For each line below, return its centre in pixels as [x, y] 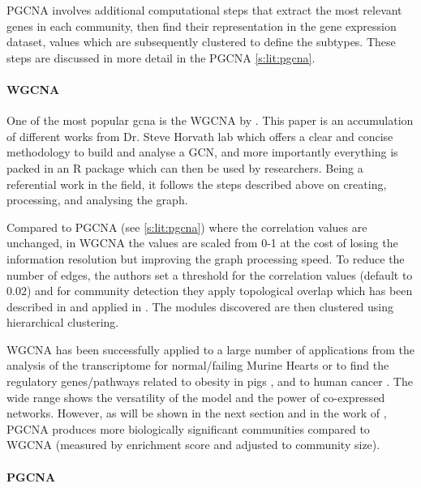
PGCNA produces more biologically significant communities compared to [188, 428]
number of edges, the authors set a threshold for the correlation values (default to [210, 274]
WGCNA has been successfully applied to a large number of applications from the [211, 349]
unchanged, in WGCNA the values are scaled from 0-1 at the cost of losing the [202, 243]
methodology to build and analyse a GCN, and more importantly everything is [202, 152]
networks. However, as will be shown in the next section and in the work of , [197, 413]
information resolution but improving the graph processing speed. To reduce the [206, 258]
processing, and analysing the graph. [97, 200]
